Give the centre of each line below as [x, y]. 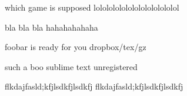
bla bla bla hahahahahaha [51, 27]
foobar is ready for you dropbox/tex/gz [76, 47]
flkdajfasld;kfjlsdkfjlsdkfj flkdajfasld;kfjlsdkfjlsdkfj [94, 86]
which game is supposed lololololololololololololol [92, 7]
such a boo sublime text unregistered [71, 66]
